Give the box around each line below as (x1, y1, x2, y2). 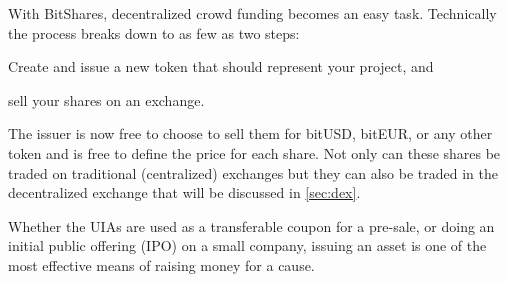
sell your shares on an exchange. (8, 89, 205, 110)
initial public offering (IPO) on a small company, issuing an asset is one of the (8, 235, 487, 256)
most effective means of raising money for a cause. (8, 254, 315, 275)
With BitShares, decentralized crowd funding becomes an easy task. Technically (8, 3, 497, 23)
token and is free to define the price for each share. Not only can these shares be (8, 142, 501, 163)
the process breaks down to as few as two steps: (8, 22, 300, 43)
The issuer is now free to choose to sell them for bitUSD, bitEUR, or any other (8, 123, 493, 144)
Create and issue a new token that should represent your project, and (8, 56, 434, 77)
